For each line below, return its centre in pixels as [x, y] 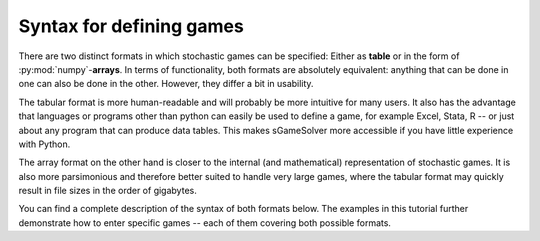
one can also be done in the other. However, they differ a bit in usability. [166, 84]
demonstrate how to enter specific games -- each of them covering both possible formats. [205, 222]
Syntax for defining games [131, 26]
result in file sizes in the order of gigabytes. [107, 191]
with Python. [44, 144]
